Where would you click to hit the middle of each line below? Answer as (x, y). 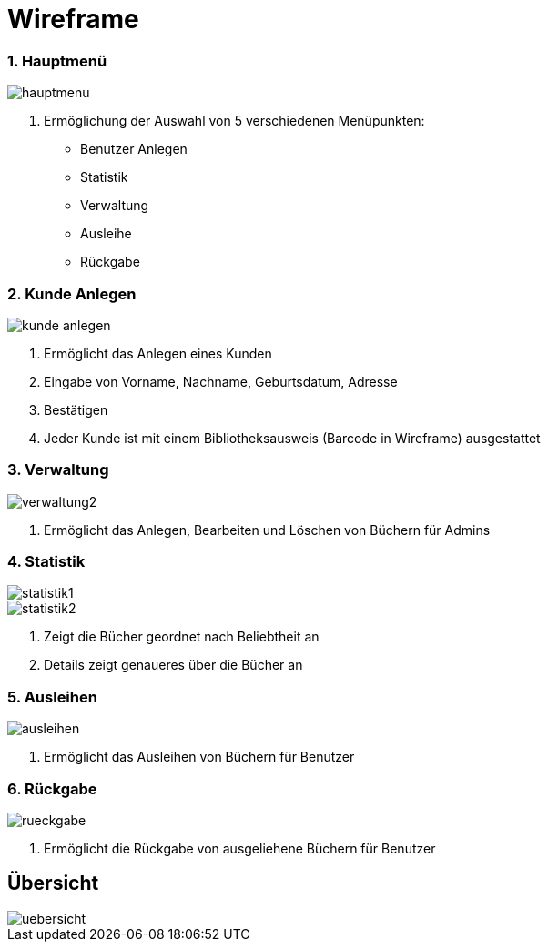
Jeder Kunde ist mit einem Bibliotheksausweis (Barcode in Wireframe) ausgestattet (292, 438)
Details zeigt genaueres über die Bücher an (173, 665)
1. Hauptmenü (57, 61)
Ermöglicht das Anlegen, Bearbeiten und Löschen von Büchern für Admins (267, 530)
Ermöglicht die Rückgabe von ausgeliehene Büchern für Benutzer (240, 848)
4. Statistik (46, 561)
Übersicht (53, 883)
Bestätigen (76, 409)
